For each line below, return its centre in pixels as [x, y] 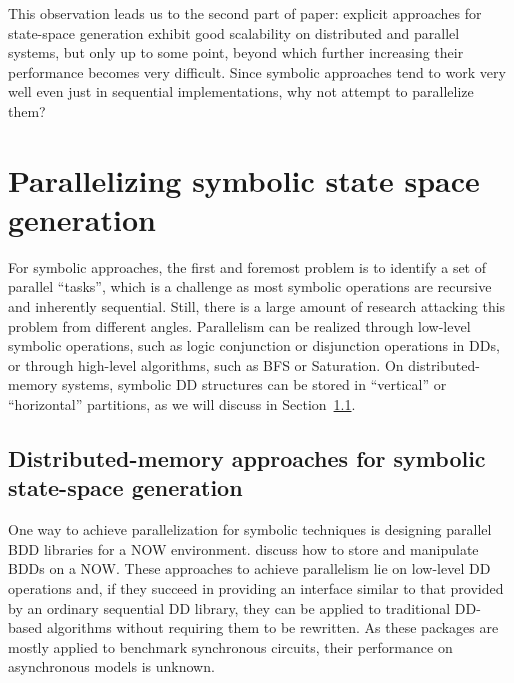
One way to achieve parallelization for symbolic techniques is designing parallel [250, 529]
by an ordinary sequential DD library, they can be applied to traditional [229, 607]
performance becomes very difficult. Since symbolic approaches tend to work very [257, 71]
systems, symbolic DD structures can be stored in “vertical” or [254, 384]
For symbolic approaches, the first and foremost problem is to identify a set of [247, 266]
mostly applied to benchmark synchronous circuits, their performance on [230, 646]
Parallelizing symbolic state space [244, 179]
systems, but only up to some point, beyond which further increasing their [236, 52]
